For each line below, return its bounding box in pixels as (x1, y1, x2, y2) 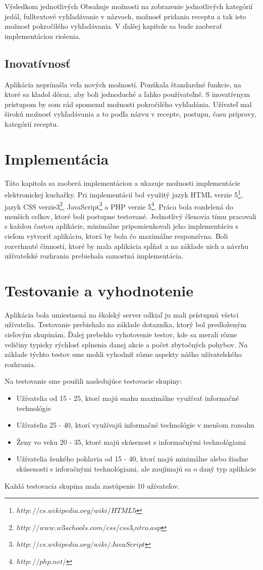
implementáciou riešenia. (5, 30, 81, 41)
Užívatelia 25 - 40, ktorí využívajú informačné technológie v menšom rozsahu (16, 420, 254, 430)
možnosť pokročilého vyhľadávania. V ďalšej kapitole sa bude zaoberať (5, 21, 222, 31)
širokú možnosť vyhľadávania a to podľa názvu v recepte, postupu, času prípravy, (5, 109, 256, 119)
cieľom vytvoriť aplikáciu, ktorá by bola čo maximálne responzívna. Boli (5, 230, 228, 241)
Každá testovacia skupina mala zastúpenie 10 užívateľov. (5, 480, 180, 491)
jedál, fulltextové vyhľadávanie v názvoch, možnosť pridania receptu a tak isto (5, 11, 246, 21)
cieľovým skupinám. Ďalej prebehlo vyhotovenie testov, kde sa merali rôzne (5, 329, 237, 340)
